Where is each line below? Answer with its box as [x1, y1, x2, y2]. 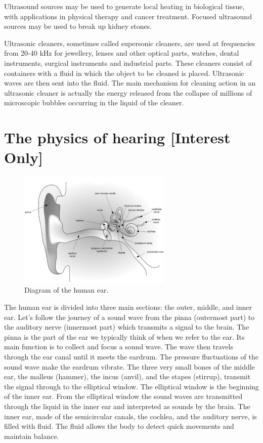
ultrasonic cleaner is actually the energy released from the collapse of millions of [4, 87, 252, 98]
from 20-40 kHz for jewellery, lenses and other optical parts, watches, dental [4, 48, 239, 58]
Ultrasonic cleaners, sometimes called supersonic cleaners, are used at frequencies [4, 37, 255, 48]
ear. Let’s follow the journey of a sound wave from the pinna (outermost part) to [4, 311, 255, 322]
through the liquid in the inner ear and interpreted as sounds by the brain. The [4, 401, 250, 412]
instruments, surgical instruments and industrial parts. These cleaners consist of [4, 57, 252, 68]
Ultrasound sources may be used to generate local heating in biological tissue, [4, 1, 245, 11]
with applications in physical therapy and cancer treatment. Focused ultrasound [4, 11, 252, 21]
